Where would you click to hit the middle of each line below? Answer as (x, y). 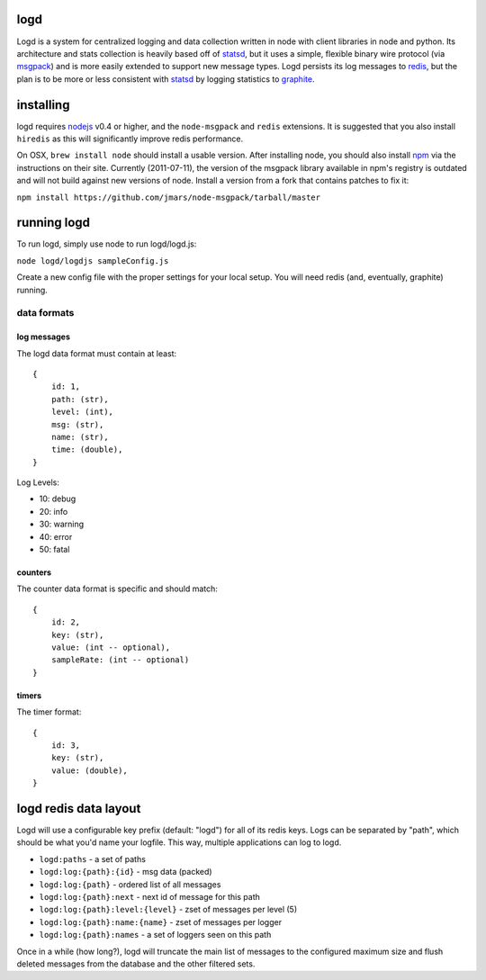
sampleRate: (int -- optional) (120, 660)
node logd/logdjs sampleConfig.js (93, 261)
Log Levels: (38, 482)
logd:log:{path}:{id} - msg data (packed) (126, 872)
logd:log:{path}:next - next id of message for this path (149, 896)
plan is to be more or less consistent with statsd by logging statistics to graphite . (166, 79)
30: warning (62, 524)
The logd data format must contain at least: (97, 353)
